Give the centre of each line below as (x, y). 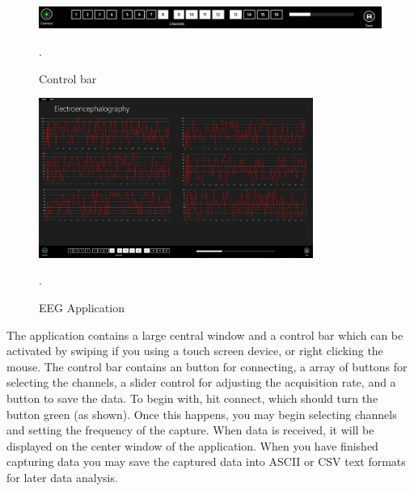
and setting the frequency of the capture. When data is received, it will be (190, 430)
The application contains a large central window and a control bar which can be (205, 334)
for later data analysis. (62, 477)
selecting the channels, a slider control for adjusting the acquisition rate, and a (201, 382)
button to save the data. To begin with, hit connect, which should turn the (192, 398)
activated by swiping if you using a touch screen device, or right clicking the (195, 351)
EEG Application (82, 308)
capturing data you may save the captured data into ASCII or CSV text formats (206, 461)
